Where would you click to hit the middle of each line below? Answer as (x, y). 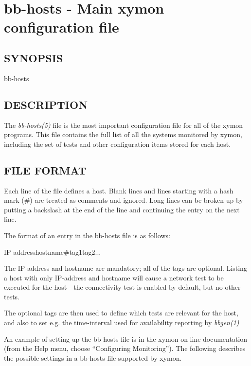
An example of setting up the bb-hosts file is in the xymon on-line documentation (126, 339)
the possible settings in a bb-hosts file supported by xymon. (93, 357)
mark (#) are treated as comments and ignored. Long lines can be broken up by (124, 200)
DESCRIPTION (46, 104)
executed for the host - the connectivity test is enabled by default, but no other (122, 287)
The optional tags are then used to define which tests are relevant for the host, (121, 313)
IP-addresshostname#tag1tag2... (53, 252)
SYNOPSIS (34, 58)
